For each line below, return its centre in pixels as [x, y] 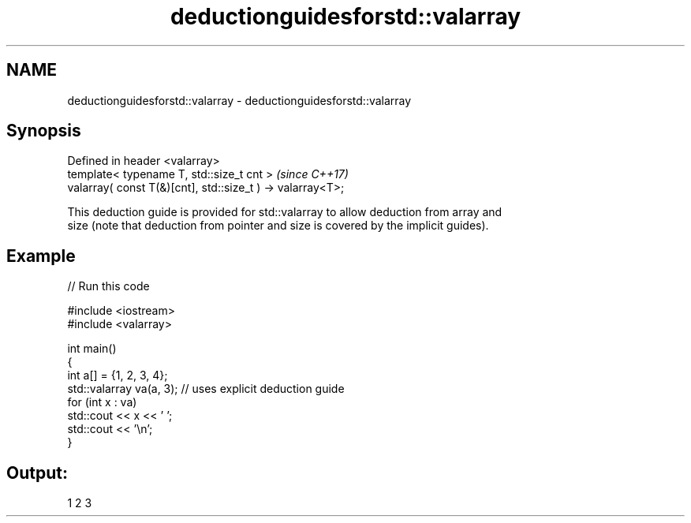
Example [41, 256]
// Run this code [108, 286]
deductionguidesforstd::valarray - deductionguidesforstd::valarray [239, 100]
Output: [37, 473]
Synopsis [44, 131]
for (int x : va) [102, 402]
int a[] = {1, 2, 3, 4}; [118, 375]
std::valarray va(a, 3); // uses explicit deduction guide [206, 389]
